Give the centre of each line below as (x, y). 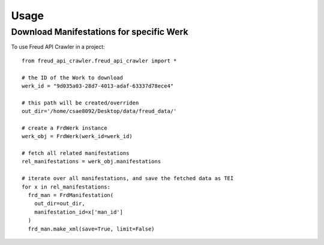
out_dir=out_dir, (59, 204)
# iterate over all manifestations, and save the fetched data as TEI (128, 178)
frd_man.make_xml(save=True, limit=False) (91, 229)
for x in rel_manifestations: (66, 187)
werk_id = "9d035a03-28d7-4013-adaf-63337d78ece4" (98, 86)
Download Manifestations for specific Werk (100, 32)
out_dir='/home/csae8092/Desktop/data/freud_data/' (99, 111)
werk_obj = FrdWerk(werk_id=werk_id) (77, 136)
